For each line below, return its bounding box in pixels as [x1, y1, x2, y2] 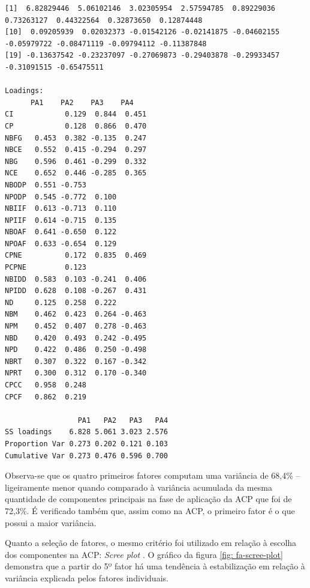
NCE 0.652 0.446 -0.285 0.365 [5, 169, 147, 178]
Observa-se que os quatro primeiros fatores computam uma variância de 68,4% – [5, 469, 300, 482]
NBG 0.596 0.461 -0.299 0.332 [5, 157, 147, 166]
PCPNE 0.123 [5, 263, 87, 272]
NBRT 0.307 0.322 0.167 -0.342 [5, 357, 147, 366]
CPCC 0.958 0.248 [5, 381, 87, 389]
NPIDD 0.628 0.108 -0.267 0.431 [5, 286, 147, 296]
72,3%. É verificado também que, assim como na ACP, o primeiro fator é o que [5, 504, 295, 517]
